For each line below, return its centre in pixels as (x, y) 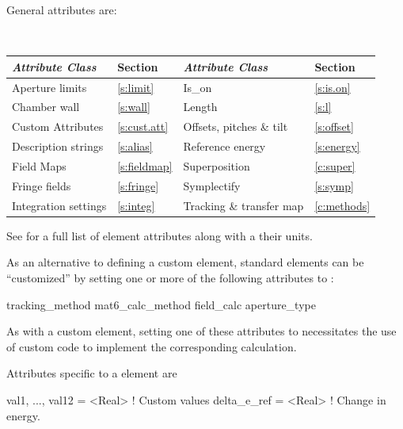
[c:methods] (342, 205)
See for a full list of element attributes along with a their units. (160, 235)
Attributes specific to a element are (92, 373)
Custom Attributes (58, 126)
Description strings (58, 146)
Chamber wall (46, 107)
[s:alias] (135, 146)
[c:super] (335, 165)
